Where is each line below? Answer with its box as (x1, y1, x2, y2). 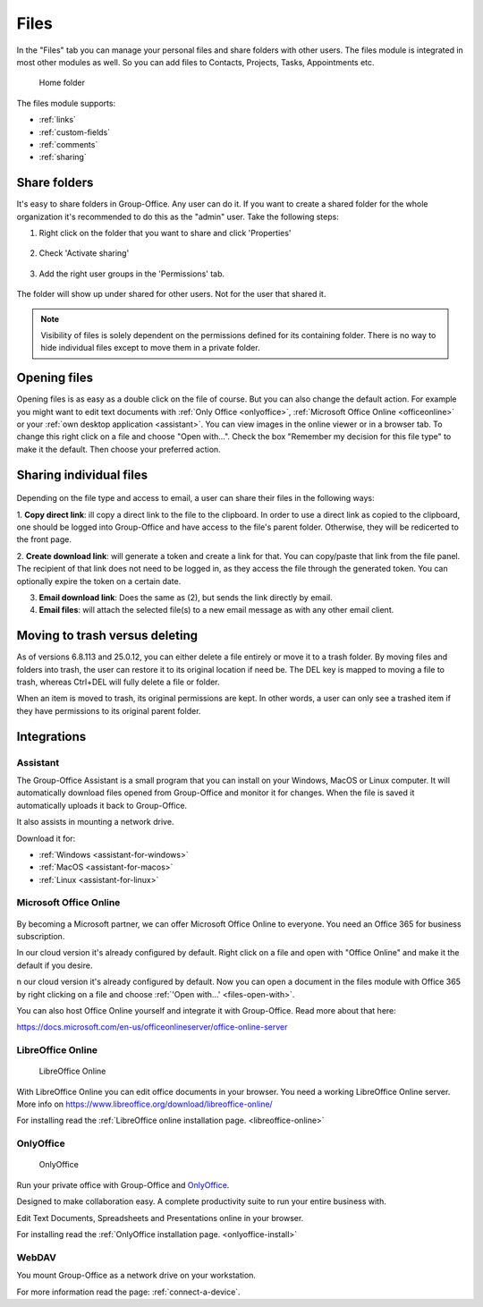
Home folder (38, 77, 85, 89)
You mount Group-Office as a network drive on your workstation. (16, 1270, 257, 1281)
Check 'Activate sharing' (38, 248, 130, 259)
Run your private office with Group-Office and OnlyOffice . (16, 1179, 230, 1190)
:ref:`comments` (38, 139, 98, 149)
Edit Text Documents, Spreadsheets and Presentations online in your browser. (16, 1212, 304, 1223)
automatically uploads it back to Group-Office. (16, 800, 188, 811)
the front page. (16, 534, 72, 545)
